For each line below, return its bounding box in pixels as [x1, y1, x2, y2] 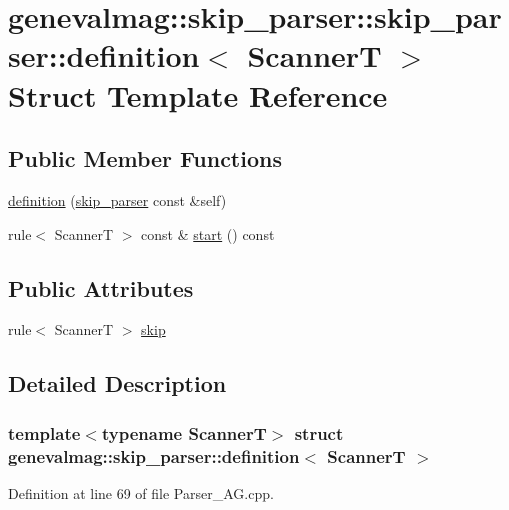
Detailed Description [8, 368, 227, 399]
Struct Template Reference [8, 74, 388, 115]
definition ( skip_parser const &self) [8, 189, 227, 210]
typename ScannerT [101, 420, 267, 445]
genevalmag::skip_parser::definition [8, 443, 300, 468]
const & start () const [141, 223, 275, 244]
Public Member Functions [8, 143, 282, 174]
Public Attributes [8, 272, 194, 303]
